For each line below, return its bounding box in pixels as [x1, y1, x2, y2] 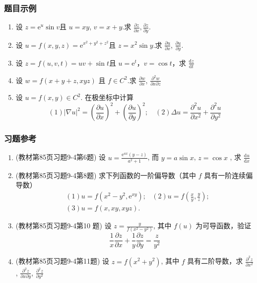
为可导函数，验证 [195, 220, 252, 231]
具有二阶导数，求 [187, 256, 243, 266]
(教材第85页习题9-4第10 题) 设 [15, 220, 112, 231]
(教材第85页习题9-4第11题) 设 [15, 256, 110, 266]
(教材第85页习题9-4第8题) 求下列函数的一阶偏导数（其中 [15, 170, 196, 180]
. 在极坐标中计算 [80, 92, 133, 102]
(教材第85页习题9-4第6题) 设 [15, 152, 106, 162]
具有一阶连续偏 [204, 170, 253, 180]
